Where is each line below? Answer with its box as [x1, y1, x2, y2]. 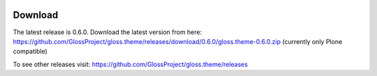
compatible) [13, 47, 48, 56]
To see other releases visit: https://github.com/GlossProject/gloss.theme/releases [13, 60, 248, 68]
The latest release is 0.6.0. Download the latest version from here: [13, 28, 202, 36]
